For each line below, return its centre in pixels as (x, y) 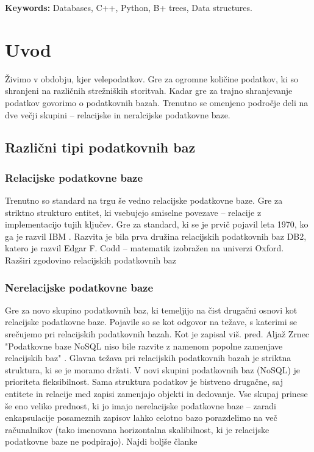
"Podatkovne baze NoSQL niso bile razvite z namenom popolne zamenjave (144, 346)
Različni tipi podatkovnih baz (100, 147)
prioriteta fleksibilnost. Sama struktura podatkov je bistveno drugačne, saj (144, 382)
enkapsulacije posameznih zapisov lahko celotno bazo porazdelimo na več (141, 418)
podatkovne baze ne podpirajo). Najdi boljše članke (101, 441)
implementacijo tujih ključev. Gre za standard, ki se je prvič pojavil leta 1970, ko (157, 224)
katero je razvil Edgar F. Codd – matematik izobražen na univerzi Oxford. (145, 248)
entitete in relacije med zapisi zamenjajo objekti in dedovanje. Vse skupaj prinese (156, 394)
